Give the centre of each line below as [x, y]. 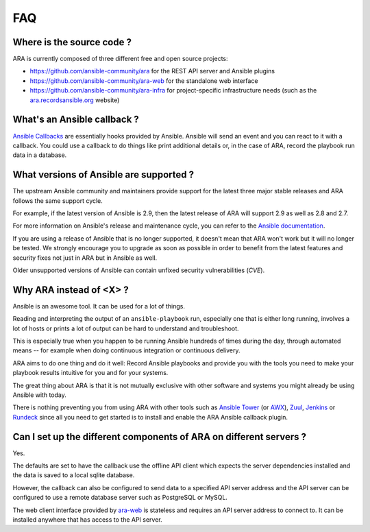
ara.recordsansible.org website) [75, 100]
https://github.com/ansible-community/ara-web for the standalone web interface [144, 81]
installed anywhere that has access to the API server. [87, 520]
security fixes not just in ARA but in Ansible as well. [85, 258]
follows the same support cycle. [58, 201]
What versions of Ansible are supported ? [103, 175]
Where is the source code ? [72, 42]
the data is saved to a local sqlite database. [74, 475]
